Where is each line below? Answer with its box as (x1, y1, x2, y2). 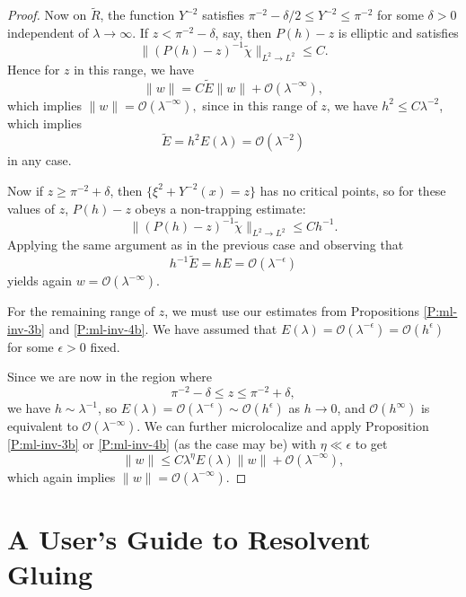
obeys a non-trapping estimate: (135, 198, 306, 217)
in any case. (7, 151, 72, 170)
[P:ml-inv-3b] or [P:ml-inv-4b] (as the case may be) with (7, 435, 316, 453)
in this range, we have (74, 59, 195, 78)
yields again (7, 271, 73, 290)
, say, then (215, 22, 272, 41)
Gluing (7, 556, 93, 593)
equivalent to (7, 417, 78, 435)
